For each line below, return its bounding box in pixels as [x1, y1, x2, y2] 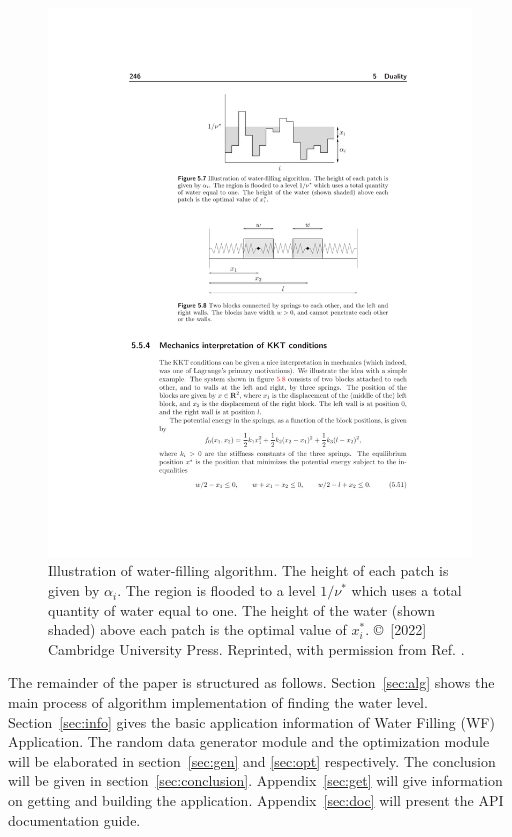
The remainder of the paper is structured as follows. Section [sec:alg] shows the [8, 672, 495, 693]
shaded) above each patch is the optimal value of [48, 619, 347, 640]
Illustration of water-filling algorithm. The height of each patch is [48, 560, 449, 581]
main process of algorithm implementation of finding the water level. [8, 692, 428, 713]
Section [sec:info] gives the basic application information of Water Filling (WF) [8, 711, 495, 732]
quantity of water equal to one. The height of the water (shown [48, 599, 436, 620]
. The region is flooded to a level [117, 580, 316, 601]
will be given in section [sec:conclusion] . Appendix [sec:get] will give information [8, 770, 503, 791]
